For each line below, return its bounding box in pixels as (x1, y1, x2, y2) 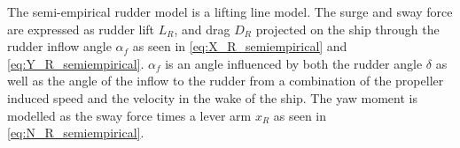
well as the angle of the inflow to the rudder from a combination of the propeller (7, 71, 444, 90)
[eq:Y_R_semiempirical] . (7, 54, 144, 72)
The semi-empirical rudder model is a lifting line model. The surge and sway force (7, 3, 453, 20)
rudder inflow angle (7, 37, 112, 55)
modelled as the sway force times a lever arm (7, 106, 252, 124)
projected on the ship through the (255, 19, 440, 38)
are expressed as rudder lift (7, 19, 155, 38)
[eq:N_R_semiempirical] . (7, 123, 144, 142)
